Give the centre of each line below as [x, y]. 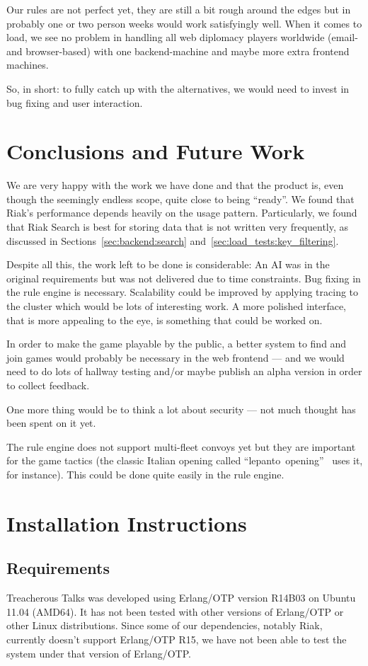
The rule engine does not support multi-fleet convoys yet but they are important [181, 446]
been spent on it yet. [51, 423]
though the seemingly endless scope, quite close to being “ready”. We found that [180, 199]
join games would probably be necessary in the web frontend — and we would [176, 357]
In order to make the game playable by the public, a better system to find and [177, 344]
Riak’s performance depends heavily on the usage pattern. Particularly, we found [182, 213]
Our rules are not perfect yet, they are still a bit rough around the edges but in [179, 9]
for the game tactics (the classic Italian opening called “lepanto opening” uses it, [185, 460]
